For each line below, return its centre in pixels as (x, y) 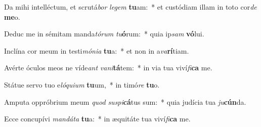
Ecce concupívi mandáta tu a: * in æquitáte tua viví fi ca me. (97, 119)
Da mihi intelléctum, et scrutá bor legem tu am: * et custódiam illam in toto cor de (130, 7)
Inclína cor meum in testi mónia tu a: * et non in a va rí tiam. (97, 50)
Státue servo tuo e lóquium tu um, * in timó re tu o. (82, 84)
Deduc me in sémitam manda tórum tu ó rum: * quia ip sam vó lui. (104, 34)
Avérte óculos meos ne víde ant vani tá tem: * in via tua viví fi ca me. (108, 68)
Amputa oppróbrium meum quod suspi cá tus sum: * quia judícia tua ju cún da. (125, 101)
